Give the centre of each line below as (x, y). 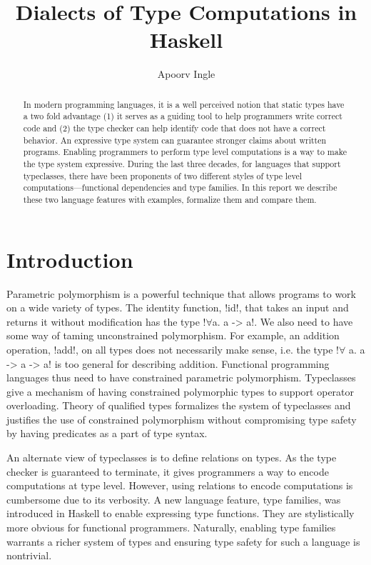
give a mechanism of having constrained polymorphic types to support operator (181, 391)
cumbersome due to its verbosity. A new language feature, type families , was (174, 499)
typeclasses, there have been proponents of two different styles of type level (162, 175)
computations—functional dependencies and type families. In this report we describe (180, 187)
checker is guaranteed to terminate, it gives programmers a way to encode (168, 471)
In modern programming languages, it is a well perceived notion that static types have (184, 104)
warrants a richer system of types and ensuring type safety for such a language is (183, 541)
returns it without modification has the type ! (106, 321)
